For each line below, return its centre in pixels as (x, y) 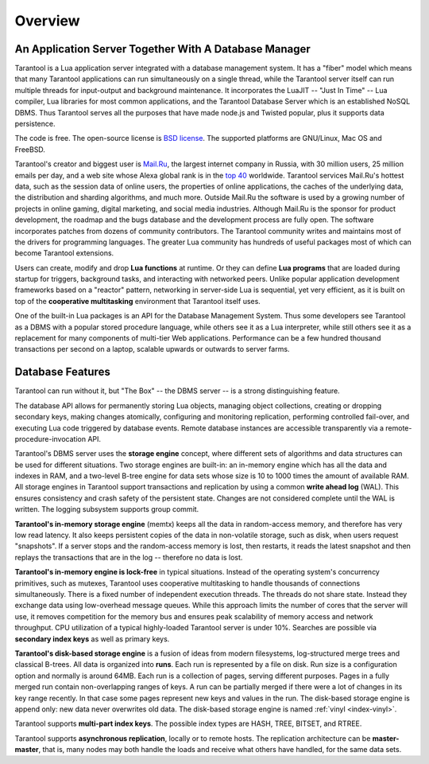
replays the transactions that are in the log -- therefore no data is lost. (129, 557)
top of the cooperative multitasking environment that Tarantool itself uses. (138, 301)
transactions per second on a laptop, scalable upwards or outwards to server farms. (152, 349)
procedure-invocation (50, 439)
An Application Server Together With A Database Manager (163, 49)
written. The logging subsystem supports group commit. (107, 509)
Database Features (62, 372)
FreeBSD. (30, 149)
